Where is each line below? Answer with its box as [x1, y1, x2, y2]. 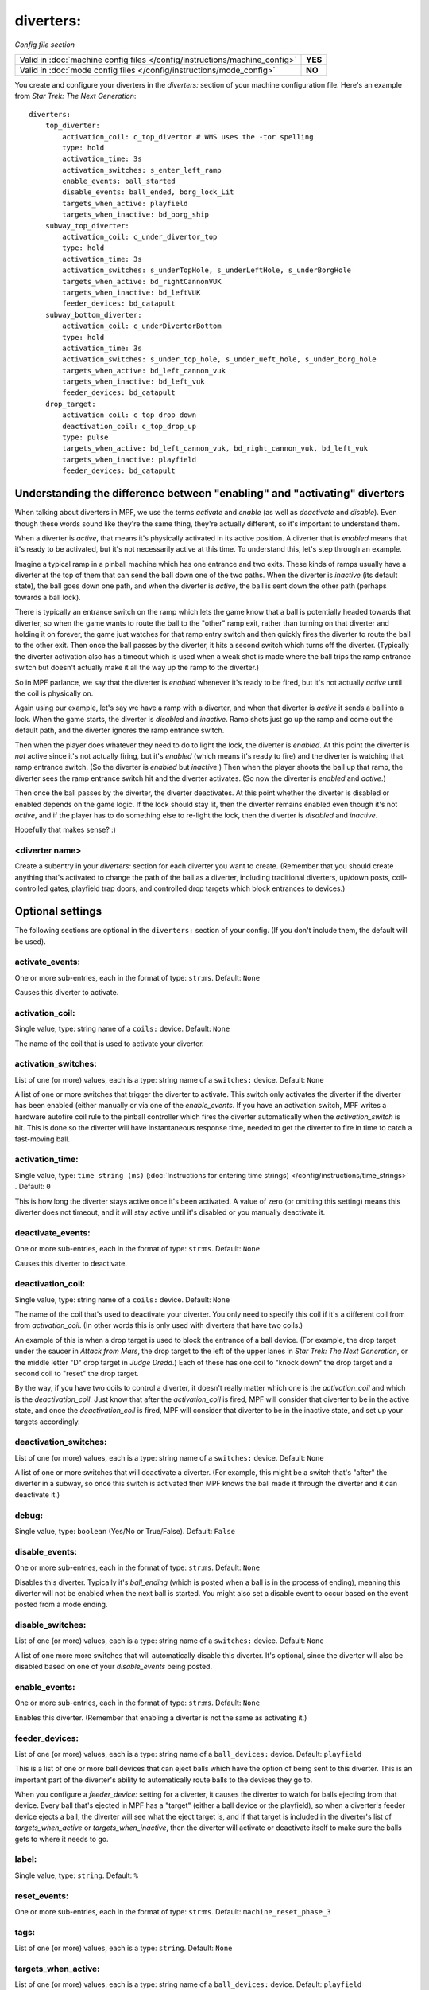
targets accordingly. [14, 1417, 80, 1426]
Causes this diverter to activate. [14, 988, 119, 997]
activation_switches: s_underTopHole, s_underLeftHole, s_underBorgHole [62, 266, 352, 275]
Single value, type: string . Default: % [14, 1871, 139, 1880]
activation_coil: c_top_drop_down [62, 411, 197, 419]
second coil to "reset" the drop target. [14, 1368, 139, 1378]
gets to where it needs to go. [14, 1834, 109, 1844]
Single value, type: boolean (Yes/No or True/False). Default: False [14, 1527, 236, 1535]
